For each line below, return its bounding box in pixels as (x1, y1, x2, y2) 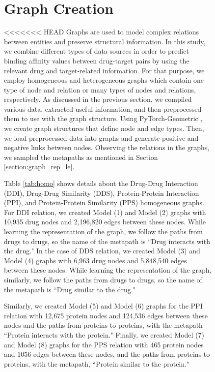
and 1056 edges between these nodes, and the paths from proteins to (4, 349, 210, 359)
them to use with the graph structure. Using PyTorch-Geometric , (4, 113, 203, 124)
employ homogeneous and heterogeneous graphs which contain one (4, 75, 204, 85)
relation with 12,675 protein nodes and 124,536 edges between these (4, 310, 208, 320)
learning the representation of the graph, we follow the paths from (4, 226, 203, 236)
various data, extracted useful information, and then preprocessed (4, 103, 202, 114)
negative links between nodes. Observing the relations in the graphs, (4, 142, 210, 153)
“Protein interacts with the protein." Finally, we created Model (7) (4, 329, 204, 340)
